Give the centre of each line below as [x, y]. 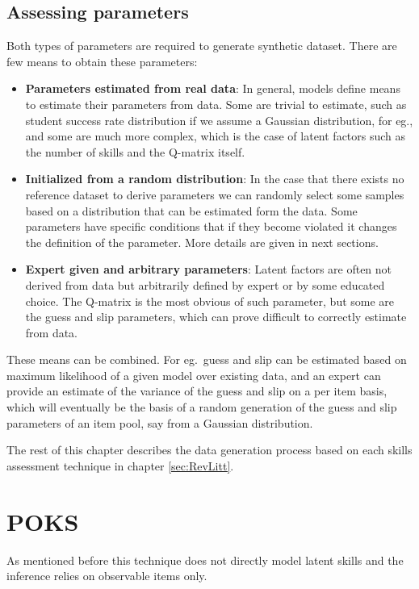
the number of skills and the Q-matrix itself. [135, 151]
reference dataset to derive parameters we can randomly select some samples [215, 194]
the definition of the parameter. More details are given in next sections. [202, 242]
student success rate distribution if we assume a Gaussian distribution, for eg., [219, 120]
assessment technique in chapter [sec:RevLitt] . [120, 465]
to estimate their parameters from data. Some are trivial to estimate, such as [216, 104]
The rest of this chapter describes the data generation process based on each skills [209, 450]
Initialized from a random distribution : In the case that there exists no [215, 179]
